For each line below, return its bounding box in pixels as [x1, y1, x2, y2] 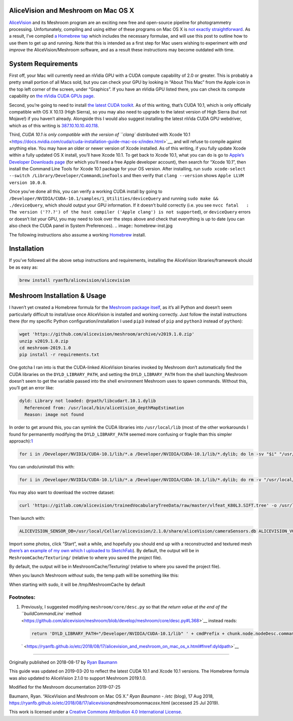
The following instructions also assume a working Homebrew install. [9, 232, 146, 237]
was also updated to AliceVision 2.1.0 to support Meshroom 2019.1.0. [9, 675, 146, 681]
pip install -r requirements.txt [19, 352, 100, 357]
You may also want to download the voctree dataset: [9, 489, 115, 495]
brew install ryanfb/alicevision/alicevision [19, 277, 130, 283]
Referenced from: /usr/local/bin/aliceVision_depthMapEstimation [24, 405, 185, 411]
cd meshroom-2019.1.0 [19, 345, 71, 350]
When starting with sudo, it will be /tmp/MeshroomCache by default [9, 581, 146, 587]
